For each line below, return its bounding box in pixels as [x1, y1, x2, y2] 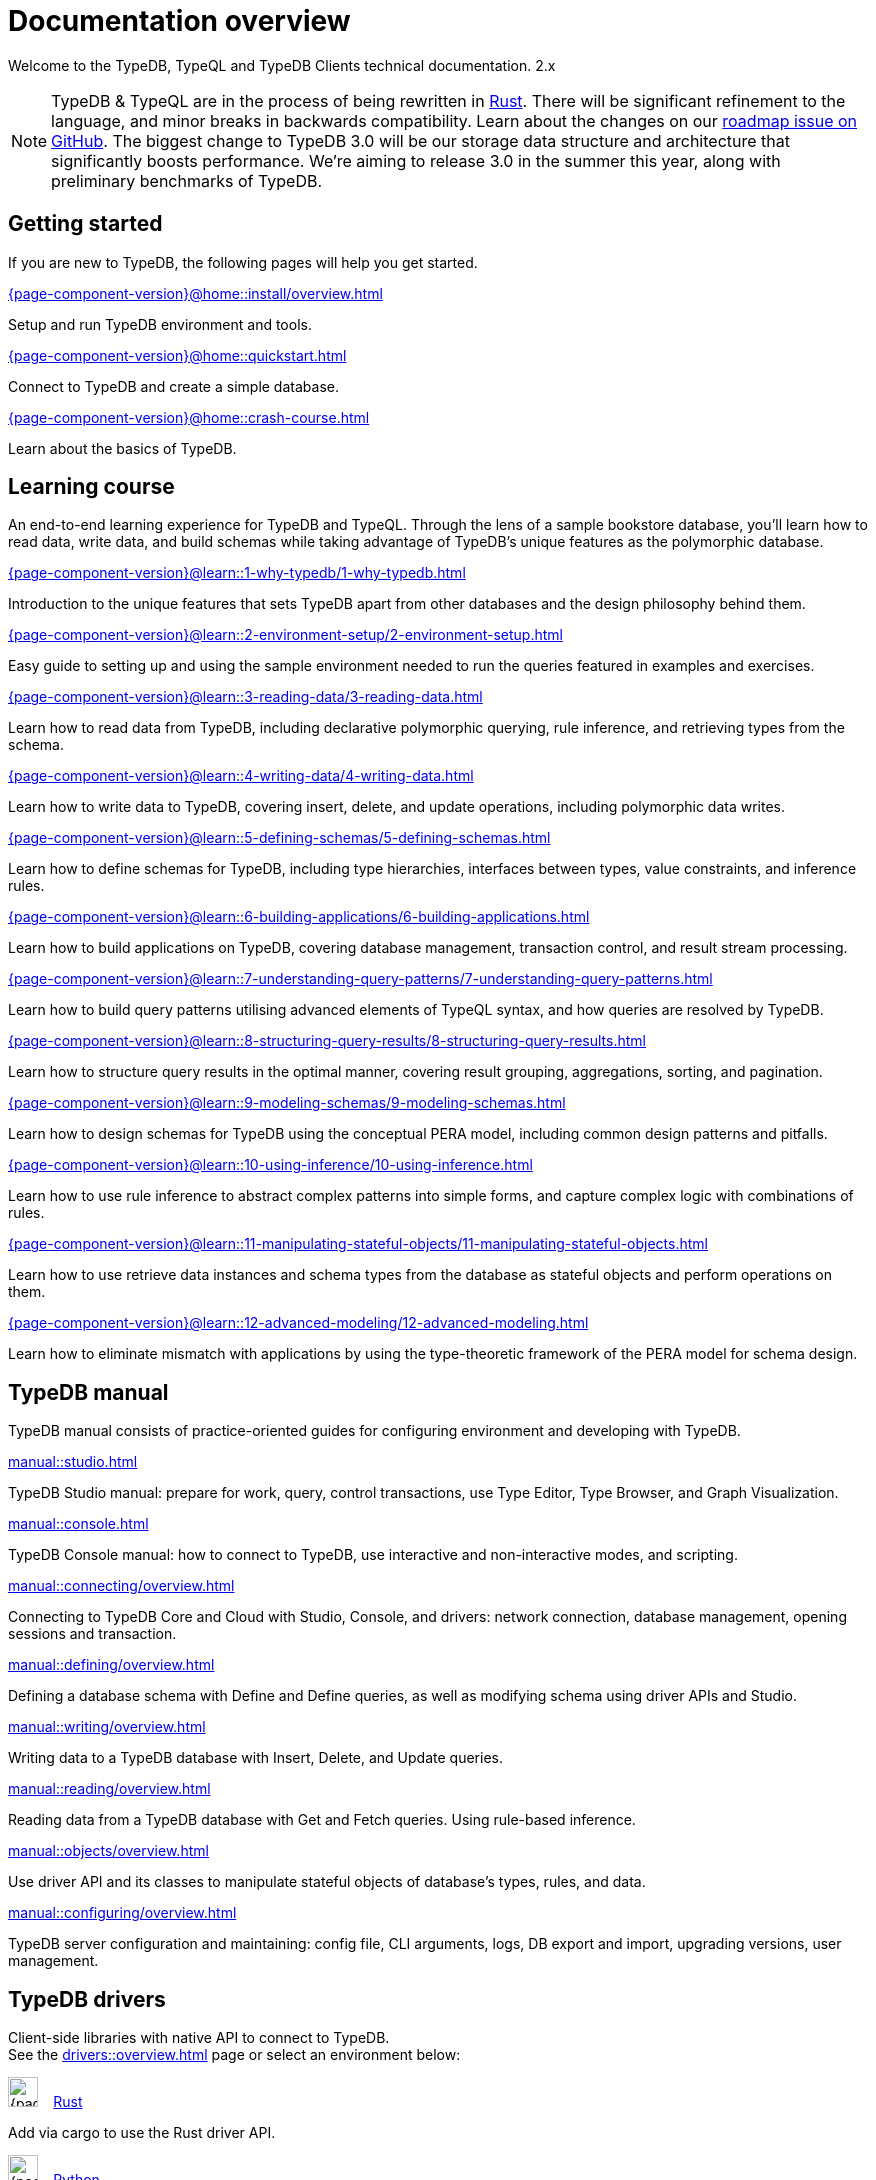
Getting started [8, 211, 163, 237]
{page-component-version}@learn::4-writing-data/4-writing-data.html [8, 767, 474, 785]
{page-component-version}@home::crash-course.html [8, 408, 370, 426]
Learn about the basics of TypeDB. [8, 439, 237, 457]
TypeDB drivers [8, 1986, 166, 2012]
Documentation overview [8, 4, 351, 38]
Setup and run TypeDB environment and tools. [8, 315, 312, 333]
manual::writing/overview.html [8, 1718, 206, 1736]
